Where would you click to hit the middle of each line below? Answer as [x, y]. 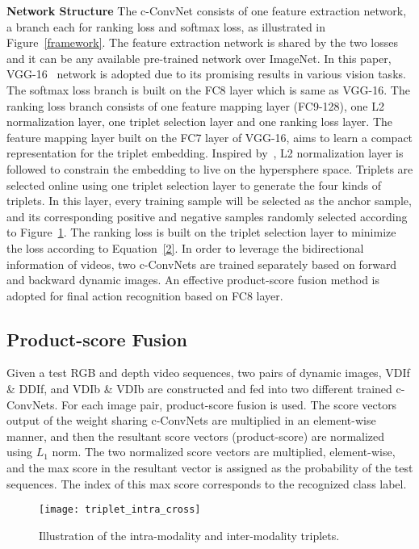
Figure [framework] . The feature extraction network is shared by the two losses [202, 42]
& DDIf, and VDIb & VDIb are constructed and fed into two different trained [199, 389]
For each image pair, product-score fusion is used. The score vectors [229, 404]
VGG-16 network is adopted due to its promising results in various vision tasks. [206, 74]
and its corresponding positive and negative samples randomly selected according [207, 216]
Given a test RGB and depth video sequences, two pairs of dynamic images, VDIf [208, 373]
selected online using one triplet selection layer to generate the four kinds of [194, 184]
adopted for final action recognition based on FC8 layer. [145, 295]
